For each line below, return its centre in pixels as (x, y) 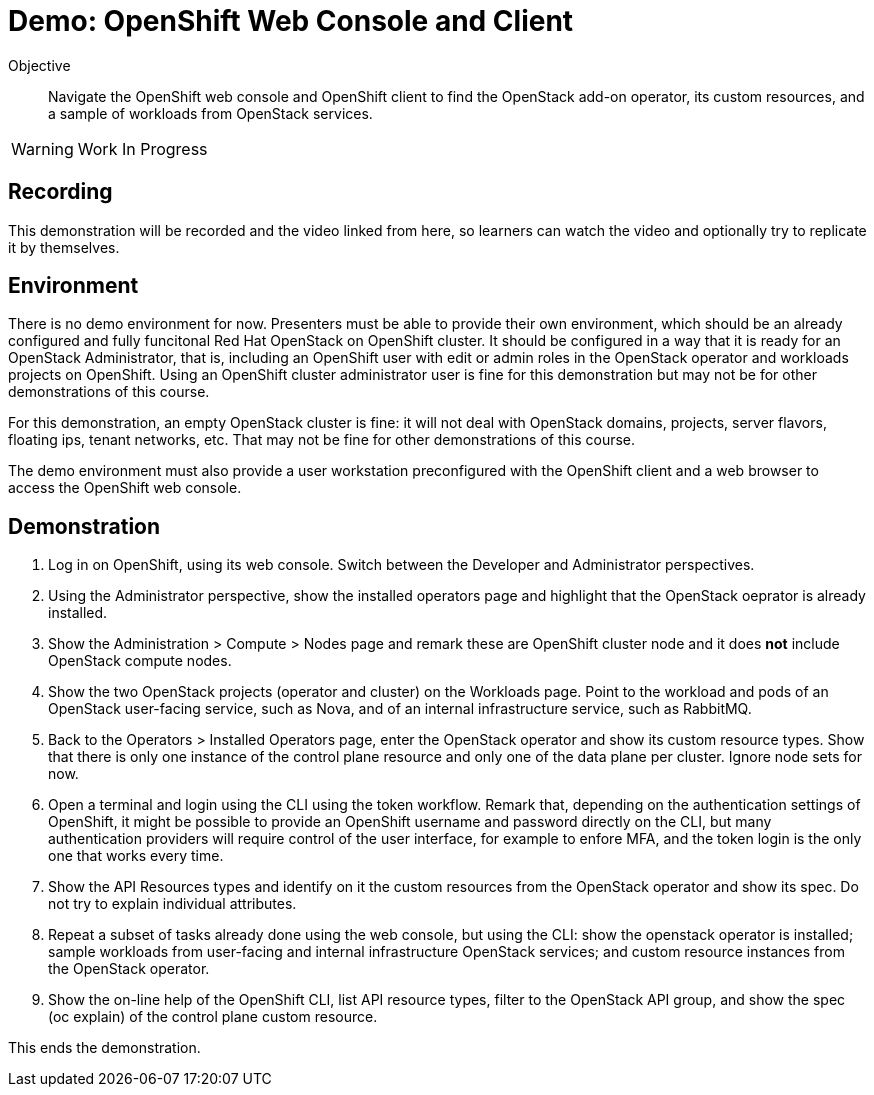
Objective (39, 65)
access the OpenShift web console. (125, 488)
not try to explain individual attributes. (172, 904)
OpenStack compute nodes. (140, 661)
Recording (60, 192)
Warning (42, 148)
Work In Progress (142, 148)
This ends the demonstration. (104, 1048)
